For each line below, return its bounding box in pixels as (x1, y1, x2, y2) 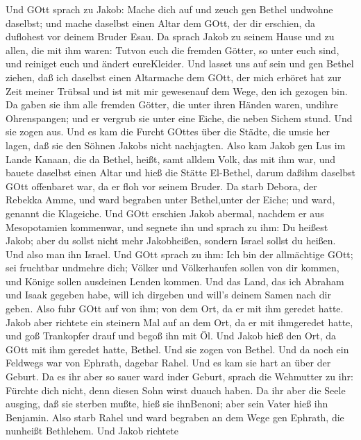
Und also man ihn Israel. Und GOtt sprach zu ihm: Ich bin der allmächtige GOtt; (6, 246, 353, 261)
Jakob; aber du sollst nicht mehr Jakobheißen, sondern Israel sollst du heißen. (6, 233, 336, 248)
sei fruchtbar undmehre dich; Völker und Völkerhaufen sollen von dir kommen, (6, 260, 339, 275)
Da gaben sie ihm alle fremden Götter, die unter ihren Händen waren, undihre (6, 97, 338, 112)
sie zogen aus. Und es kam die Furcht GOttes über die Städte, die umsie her (6, 124, 330, 139)
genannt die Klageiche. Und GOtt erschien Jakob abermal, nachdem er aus (6, 205, 324, 220)
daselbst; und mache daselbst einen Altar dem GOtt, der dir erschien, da (6, 15, 315, 30)
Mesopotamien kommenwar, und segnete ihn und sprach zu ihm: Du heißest (6, 219, 328, 234)
